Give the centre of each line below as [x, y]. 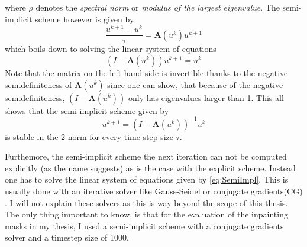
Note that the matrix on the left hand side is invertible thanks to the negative [146, 72]
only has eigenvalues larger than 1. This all [206, 97]
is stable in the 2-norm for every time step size [89, 136]
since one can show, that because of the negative [195, 84]
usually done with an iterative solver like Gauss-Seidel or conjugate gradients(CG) [154, 191]
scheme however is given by [85, 19]
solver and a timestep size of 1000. [67, 237]
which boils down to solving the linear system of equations [111, 49]
